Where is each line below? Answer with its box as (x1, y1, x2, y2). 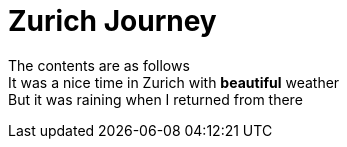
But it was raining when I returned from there (8, 90, 303, 108)
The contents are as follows (8, 56, 190, 74)
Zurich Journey (8, 4, 217, 38)
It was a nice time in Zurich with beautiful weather (8, 73, 340, 91)
